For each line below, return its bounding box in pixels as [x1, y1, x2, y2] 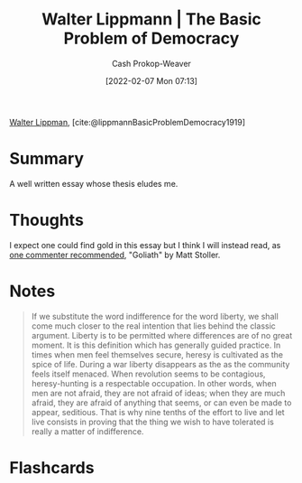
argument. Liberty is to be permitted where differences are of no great [31, 330, 293, 340]
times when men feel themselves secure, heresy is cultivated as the [31, 348, 284, 360]
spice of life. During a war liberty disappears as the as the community [31, 358, 290, 369]
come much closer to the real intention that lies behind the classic [31, 320, 277, 331]
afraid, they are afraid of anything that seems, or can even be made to [31, 397, 292, 408]
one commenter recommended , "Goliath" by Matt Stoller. [9, 249, 221, 260]
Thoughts [9, 210, 84, 230]
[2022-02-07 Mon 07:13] [105, 75, 198, 86]
